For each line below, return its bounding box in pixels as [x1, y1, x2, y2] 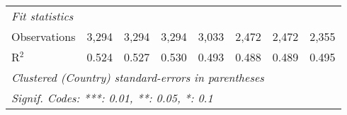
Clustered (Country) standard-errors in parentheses [11, 69, 264, 85]
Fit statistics [11, 8, 74, 24]
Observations [11, 28, 76, 44]
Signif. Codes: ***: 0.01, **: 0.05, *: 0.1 [11, 90, 213, 106]
